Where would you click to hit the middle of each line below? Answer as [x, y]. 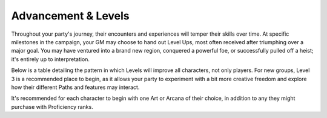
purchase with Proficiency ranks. [52, 107]
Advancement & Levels [70, 16]
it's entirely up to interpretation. [51, 59]
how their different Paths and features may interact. [75, 87]
